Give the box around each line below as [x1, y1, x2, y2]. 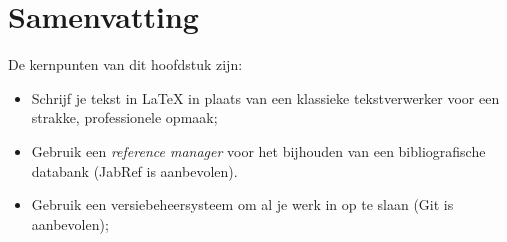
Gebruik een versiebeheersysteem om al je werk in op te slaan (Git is [31, 194, 454, 215]
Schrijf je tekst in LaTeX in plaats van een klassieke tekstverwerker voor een [31, 87, 500, 108]
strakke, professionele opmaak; [31, 107, 218, 128]
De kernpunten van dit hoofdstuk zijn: [8, 54, 243, 75]
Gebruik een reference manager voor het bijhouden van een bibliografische [31, 140, 486, 161]
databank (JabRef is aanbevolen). [31, 160, 238, 181]
